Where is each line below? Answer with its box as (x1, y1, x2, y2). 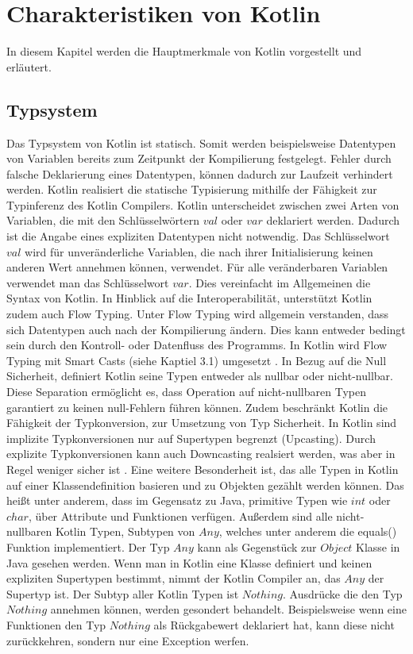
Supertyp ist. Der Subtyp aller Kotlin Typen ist (6, 585, 239, 602)
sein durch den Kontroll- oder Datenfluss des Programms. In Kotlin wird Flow (6, 337, 388, 353)
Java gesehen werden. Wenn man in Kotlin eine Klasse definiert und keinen (6, 554, 372, 571)
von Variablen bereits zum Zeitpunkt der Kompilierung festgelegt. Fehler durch (6, 150, 392, 167)
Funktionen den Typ (6, 616, 106, 633)
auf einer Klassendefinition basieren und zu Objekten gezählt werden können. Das (6, 476, 404, 493)
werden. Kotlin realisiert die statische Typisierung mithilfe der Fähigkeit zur (6, 181, 377, 198)
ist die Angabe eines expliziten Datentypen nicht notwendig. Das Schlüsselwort (6, 228, 390, 244)
